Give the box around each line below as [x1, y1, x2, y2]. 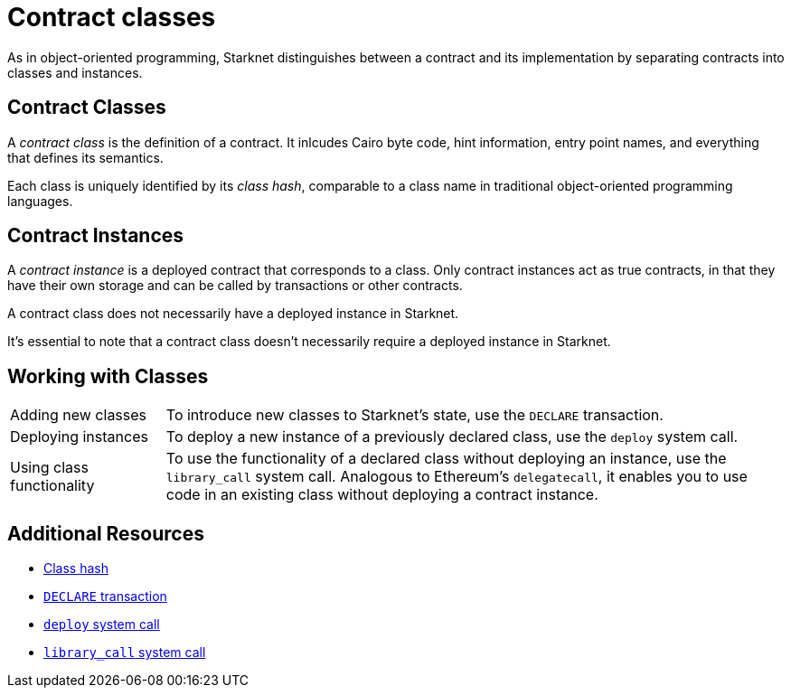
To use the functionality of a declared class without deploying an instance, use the [165, 449, 727, 468]
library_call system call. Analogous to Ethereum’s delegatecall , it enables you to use [165, 467, 748, 486]
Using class [10, 458, 89, 477]
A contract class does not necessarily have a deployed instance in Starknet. [7, 305, 459, 322]
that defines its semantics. [7, 149, 164, 165]
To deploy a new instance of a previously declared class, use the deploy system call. [165, 427, 739, 446]
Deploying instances [10, 427, 148, 446]
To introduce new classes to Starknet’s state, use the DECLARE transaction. [165, 406, 664, 425]
